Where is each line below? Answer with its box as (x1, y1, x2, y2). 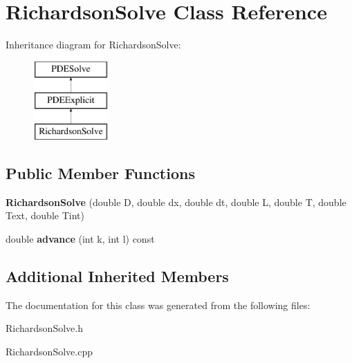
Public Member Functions (6, 162, 195, 184)
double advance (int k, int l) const (6, 232, 155, 246)
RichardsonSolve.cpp (6, 344, 93, 359)
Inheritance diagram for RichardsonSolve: (6, 37, 181, 52)
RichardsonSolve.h (6, 321, 83, 335)
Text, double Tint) (6, 208, 84, 223)
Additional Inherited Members (6, 266, 229, 287)
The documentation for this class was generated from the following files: (6, 297, 311, 312)
